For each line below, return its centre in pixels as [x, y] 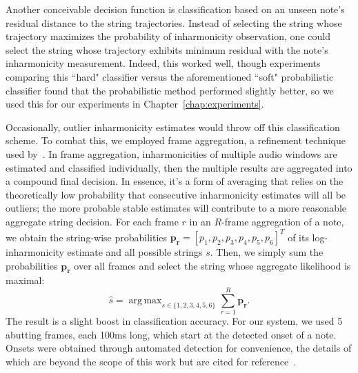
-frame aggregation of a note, [283, 221]
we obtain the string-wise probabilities [87, 236]
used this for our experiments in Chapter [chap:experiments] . [135, 104]
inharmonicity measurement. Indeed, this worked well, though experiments [163, 63]
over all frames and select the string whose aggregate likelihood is [212, 265]
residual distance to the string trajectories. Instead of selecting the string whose [174, 22]
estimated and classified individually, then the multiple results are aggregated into [179, 167]
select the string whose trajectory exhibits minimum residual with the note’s [167, 49]
